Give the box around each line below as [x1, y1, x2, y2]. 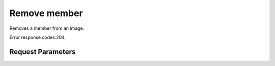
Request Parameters [9, 47, 76, 56]
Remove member [9, 8, 84, 19]
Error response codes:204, [9, 34, 66, 40]
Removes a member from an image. [9, 25, 85, 31]
